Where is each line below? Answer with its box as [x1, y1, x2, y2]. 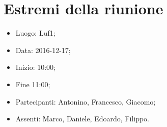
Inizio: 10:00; [15, 62, 55, 72]
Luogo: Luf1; [15, 28, 55, 38]
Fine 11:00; [15, 79, 50, 89]
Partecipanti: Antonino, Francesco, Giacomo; [15, 96, 156, 107]
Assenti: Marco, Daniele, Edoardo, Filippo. [15, 113, 149, 124]
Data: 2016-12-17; [15, 44, 71, 55]
